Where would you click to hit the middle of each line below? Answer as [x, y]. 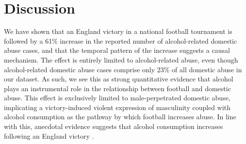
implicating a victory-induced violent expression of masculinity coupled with [117, 107]
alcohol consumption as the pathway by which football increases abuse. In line [120, 117]
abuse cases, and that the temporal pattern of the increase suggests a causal [117, 50]
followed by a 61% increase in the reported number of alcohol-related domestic [121, 40]
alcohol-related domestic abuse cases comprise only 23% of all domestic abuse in [123, 69]
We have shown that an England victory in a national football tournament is [118, 31]
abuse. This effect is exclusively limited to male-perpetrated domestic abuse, [117, 98]
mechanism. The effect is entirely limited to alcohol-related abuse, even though [121, 59]
